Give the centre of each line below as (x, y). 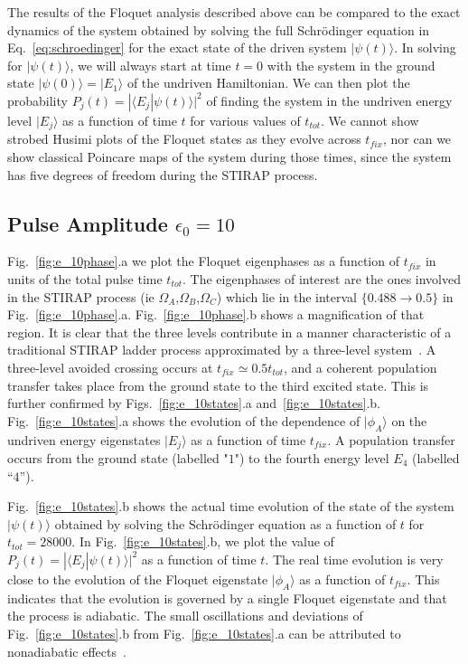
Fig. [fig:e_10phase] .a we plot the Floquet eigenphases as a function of (203, 261)
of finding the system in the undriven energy (329, 100)
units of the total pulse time (85, 279)
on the (409, 420)
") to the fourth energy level (312, 458)
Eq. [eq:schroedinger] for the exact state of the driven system (177, 47)
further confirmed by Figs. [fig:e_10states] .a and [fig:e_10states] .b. (194, 403)
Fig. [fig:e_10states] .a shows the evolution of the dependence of (184, 420)
